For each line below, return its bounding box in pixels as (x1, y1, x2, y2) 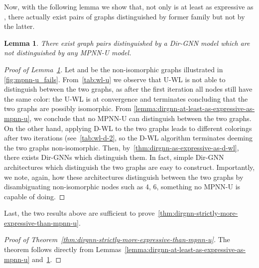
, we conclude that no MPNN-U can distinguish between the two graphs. (29, 113, 252, 123)
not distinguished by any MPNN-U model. (4, 47, 131, 58)
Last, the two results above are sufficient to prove (4, 208, 155, 218)
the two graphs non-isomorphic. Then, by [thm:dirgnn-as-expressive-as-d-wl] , (4, 142, 239, 152)
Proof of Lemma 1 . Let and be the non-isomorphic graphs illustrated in (4, 64, 223, 74)
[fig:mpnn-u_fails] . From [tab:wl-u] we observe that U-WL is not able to (4, 74, 226, 84)
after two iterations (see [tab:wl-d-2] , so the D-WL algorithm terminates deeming (4, 133, 253, 143)
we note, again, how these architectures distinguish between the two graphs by (4, 171, 244, 182)
